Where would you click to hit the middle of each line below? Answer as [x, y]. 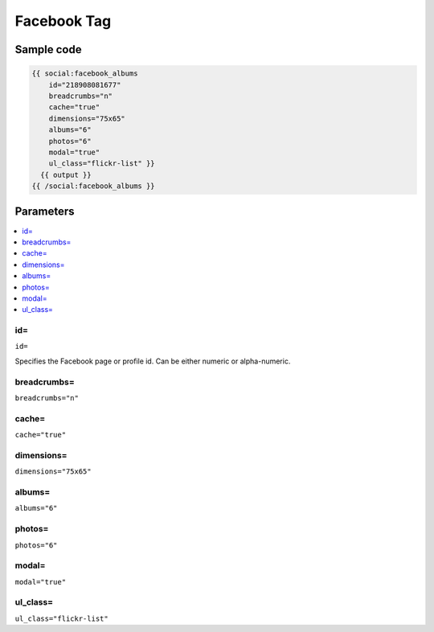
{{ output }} [66, 174]
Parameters [45, 212]
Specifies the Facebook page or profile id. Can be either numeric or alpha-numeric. [153, 361]
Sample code [48, 49]
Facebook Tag [63, 21]
